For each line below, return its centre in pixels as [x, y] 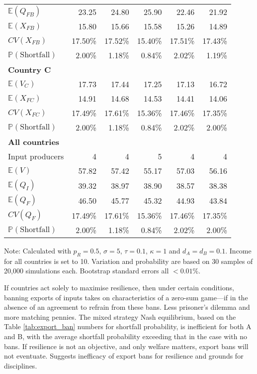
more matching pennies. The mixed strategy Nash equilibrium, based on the [120, 316]
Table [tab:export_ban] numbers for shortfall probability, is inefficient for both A [128, 326]
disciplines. [21, 365]
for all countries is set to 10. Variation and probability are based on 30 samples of [128, 261]
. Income [238, 250]
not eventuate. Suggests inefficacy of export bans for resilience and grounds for [124, 356]
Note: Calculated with [38, 250]
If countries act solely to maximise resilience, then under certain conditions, [119, 287]
